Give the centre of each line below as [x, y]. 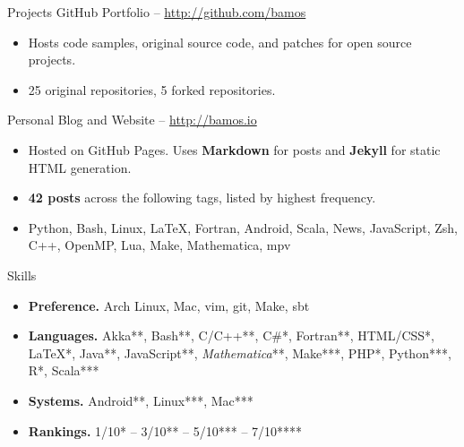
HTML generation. [80, 167]
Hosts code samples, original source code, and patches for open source [220, 42]
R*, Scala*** [64, 370]
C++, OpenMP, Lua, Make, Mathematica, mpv [159, 245]
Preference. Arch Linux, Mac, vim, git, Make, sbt [169, 305]
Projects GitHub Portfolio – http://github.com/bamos [157, 12]
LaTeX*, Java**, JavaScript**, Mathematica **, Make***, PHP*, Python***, [240, 352]
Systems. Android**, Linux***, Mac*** [141, 400]
